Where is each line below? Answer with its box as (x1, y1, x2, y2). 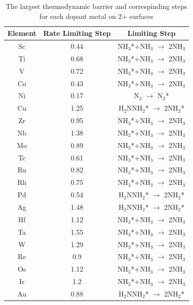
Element (7, 28, 36, 38)
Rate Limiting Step (43, 28, 111, 38)
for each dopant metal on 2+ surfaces (39, 10, 154, 21)
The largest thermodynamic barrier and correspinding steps (5, 1, 188, 11)
